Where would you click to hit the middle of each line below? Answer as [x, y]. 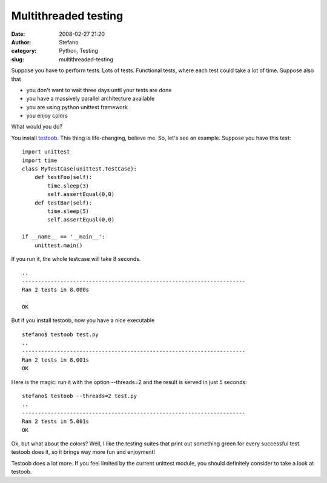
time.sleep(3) [68, 186]
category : [24, 51]
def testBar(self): [63, 203]
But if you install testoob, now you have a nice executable [83, 320]
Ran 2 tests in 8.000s [56, 290]
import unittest [46, 152]
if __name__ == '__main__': [64, 237]
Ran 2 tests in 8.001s [56, 360]
